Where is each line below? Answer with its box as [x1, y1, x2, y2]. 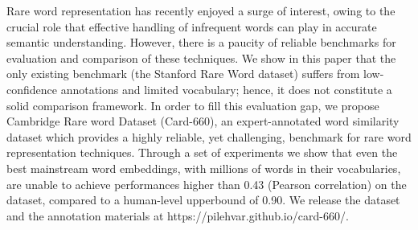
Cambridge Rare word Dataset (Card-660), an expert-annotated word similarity [6, 113, 400, 129]
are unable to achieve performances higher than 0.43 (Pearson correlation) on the [6, 175, 407, 192]
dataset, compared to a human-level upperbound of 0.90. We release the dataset [6, 191, 400, 208]
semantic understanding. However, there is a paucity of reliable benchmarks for [6, 34, 396, 51]
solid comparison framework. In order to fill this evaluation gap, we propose [6, 97, 379, 113]
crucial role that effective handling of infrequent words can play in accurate [6, 18, 377, 35]
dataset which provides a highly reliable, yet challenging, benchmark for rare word [6, 128, 412, 145]
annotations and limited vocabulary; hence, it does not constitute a [60, 80, 392, 97]
